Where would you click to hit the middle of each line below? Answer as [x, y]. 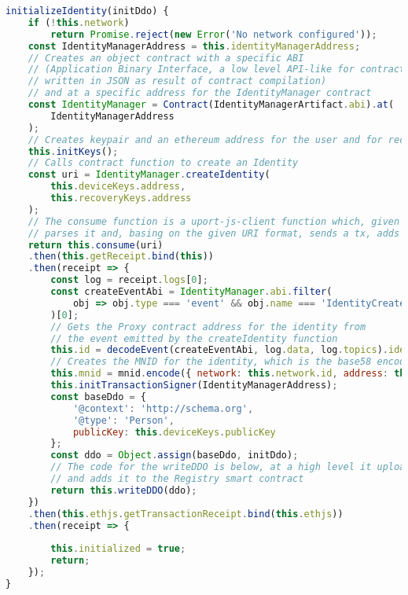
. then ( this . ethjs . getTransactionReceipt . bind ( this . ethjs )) [186, 514]
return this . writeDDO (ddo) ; [124, 490]
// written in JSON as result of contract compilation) [177, 81]
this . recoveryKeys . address [121, 198]
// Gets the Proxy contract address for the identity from [208, 327]
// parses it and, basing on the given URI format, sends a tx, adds [214, 233]
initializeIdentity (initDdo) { [87, 11]
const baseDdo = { [99, 397]
